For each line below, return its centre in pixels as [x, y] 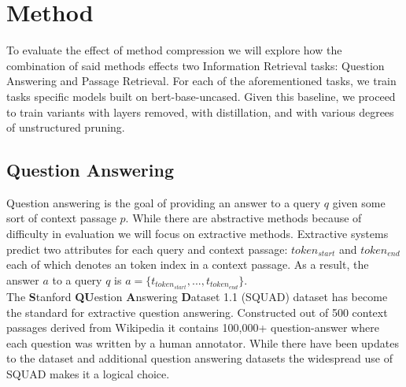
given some [359, 202]
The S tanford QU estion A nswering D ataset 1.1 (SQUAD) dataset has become [197, 296]
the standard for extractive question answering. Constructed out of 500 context [197, 312]
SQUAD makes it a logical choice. [88, 373]
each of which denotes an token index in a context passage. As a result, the [188, 264]
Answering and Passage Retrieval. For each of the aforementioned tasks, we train [201, 81]
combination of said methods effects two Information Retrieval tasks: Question [196, 65]
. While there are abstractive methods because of [244, 218]
